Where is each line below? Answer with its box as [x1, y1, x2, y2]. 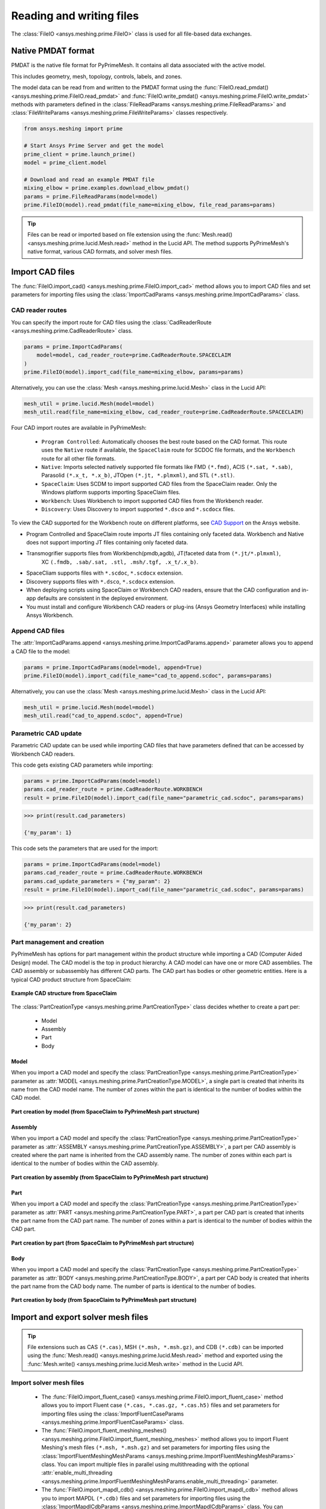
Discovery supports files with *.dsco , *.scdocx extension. [26, 578, 175, 585]
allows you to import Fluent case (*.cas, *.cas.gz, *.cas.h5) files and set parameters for [41, 1402, 280, 1409]
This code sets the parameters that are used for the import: [11, 845, 159, 852]
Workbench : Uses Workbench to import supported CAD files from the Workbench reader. [41, 497, 264, 504]
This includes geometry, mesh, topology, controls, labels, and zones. [11, 72, 182, 80]
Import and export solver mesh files [11, 1312, 149, 1322]
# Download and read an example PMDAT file [24, 176, 155, 183]
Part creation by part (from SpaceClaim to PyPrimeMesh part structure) [11, 1239, 194, 1246]
